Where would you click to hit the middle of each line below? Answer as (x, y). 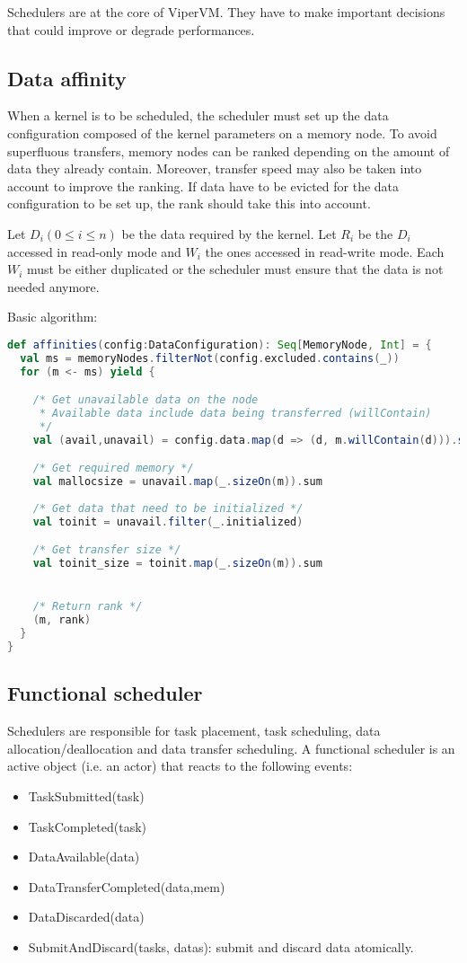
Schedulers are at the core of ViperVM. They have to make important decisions (226, 12)
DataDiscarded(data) (86, 917)
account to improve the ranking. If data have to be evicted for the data (203, 186)
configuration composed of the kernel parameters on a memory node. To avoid (222, 133)
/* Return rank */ (88, 607)
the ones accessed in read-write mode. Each (325, 251)
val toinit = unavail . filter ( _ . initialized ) (168, 521)
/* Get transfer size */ (107, 550)
